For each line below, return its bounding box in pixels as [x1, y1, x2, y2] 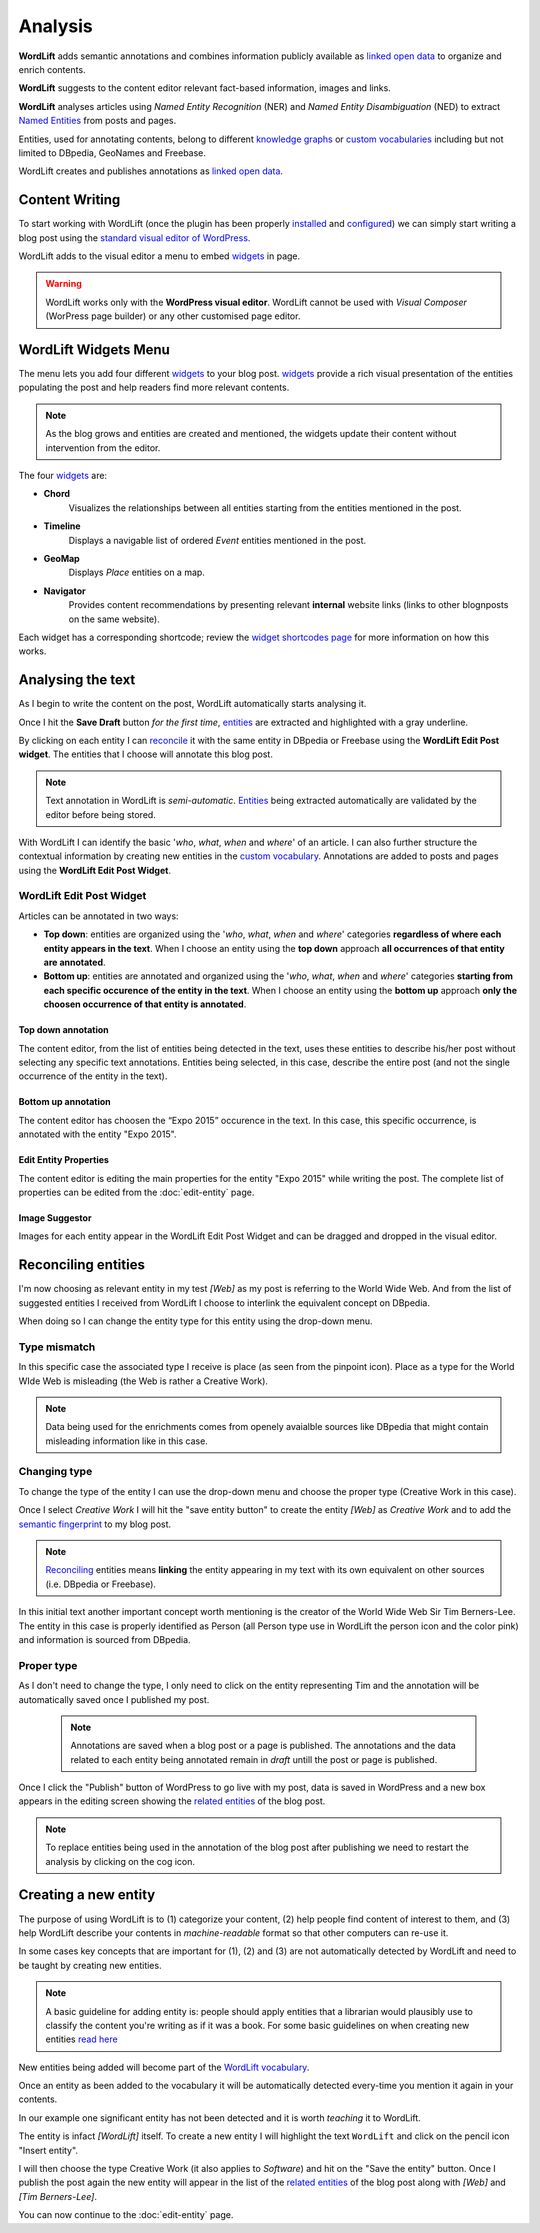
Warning [45, 278, 82, 290]
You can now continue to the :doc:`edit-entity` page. [18, 2209, 234, 2221]
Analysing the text [18, 671, 136, 689]
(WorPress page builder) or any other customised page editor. [45, 310, 301, 322]
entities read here [45, 2033, 119, 2045]
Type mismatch [18, 1340, 96, 1354]
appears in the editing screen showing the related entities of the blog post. [18, 1795, 326, 1807]
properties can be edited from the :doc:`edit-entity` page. [18, 1186, 255, 1198]
